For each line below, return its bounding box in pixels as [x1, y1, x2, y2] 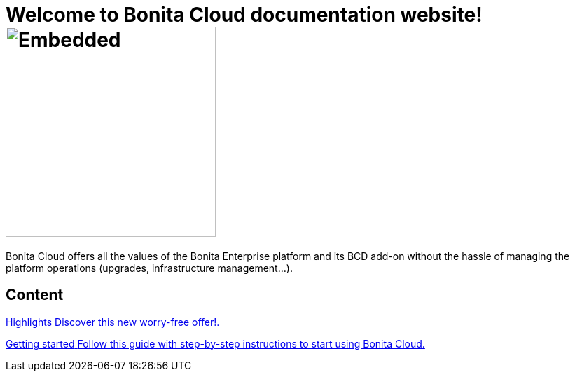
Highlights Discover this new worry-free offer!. [6, 315, 220, 328]
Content [6, 286, 64, 304]
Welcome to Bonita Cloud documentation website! [6, 3, 483, 27]
